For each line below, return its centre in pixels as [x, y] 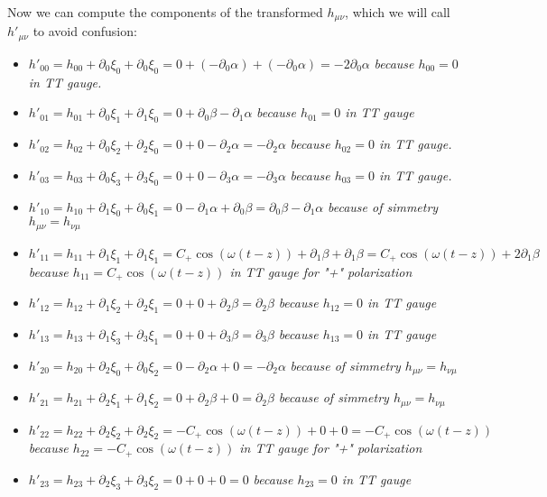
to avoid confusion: [85, 31]
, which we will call [398, 12]
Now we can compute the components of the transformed [165, 12]
